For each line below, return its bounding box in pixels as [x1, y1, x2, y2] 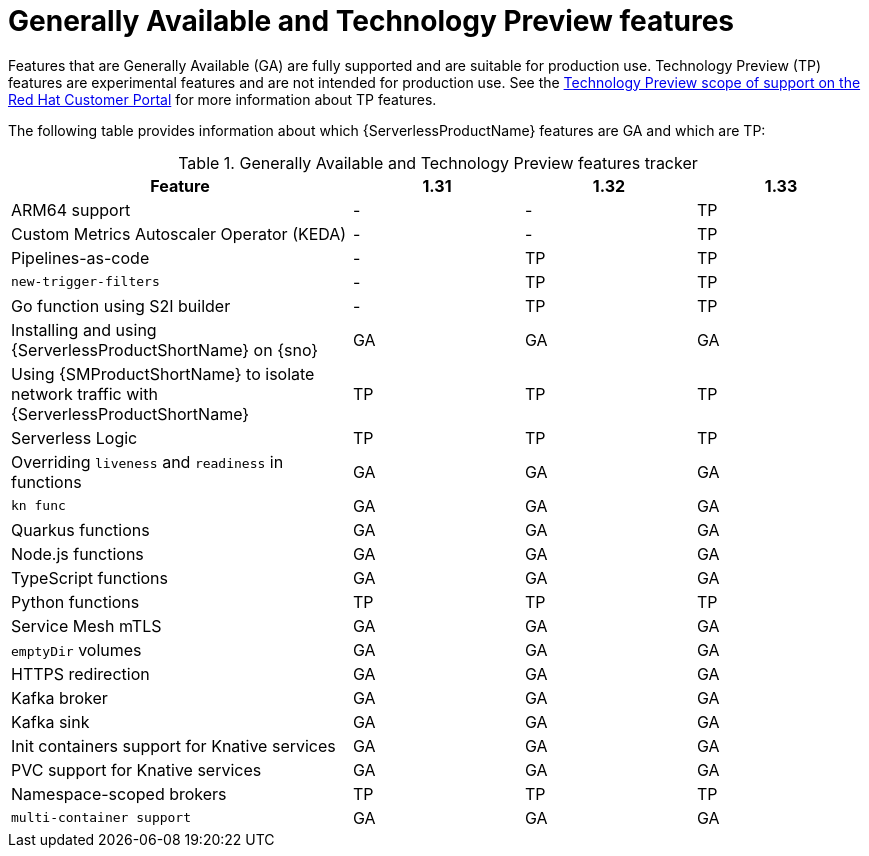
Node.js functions [11, 543, 144, 564]
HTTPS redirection [11, 663, 150, 684]
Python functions [11, 591, 140, 612]
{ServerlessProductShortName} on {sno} [11, 339, 319, 360]
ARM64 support [11, 199, 131, 220]
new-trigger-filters [11, 274, 160, 290]
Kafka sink [11, 711, 90, 732]
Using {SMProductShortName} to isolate [11, 363, 315, 384]
